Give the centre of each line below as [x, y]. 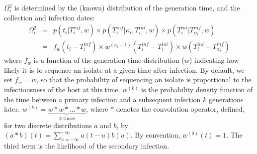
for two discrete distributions [48, 125]
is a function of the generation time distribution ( [109, 60]
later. [12, 109]
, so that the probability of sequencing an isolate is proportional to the [144, 79]
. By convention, [155, 135]
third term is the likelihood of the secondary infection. [87, 146]
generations [226, 99]
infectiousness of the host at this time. [62, 89]
